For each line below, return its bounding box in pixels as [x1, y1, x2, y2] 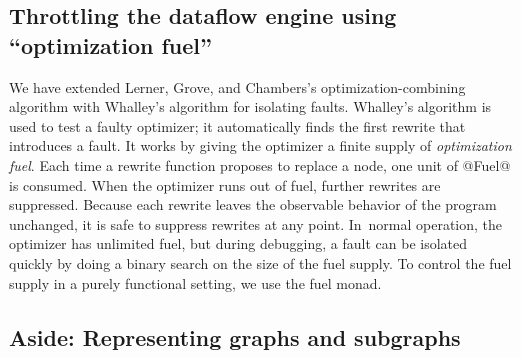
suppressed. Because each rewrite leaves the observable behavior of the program [9, 194, 497, 215]
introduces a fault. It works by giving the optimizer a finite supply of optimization [9, 135, 512, 156]
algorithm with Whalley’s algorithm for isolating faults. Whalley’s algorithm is [9, 96, 492, 117]
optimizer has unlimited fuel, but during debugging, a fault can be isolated [9, 233, 468, 254]
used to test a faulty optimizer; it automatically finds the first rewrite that [9, 115, 466, 136]
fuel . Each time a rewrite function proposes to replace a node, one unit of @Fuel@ [9, 154, 511, 175]
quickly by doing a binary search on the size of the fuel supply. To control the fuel [9, 252, 512, 273]
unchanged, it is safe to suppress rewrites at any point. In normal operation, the [9, 213, 503, 234]
